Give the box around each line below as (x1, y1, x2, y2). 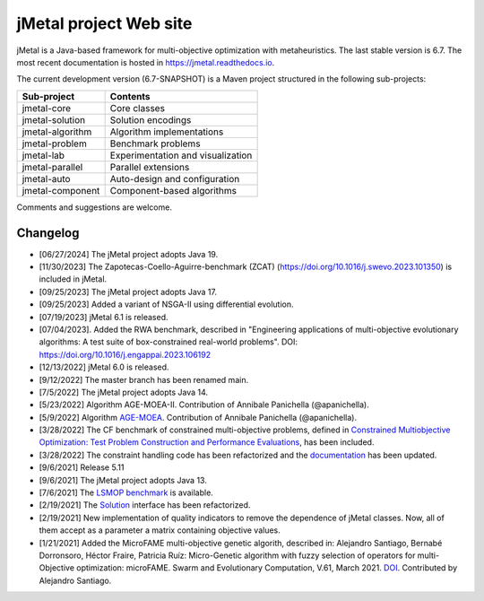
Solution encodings (109, 113, 192, 126)
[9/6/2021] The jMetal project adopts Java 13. (39, 475, 208, 485)
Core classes (109, 101, 166, 114)
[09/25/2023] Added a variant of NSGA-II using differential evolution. (39, 299, 295, 309)
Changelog (16, 225, 80, 240)
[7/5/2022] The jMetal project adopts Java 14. (39, 387, 209, 397)
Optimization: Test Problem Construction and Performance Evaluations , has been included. (39, 437, 375, 448)
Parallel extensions (109, 161, 190, 173)
